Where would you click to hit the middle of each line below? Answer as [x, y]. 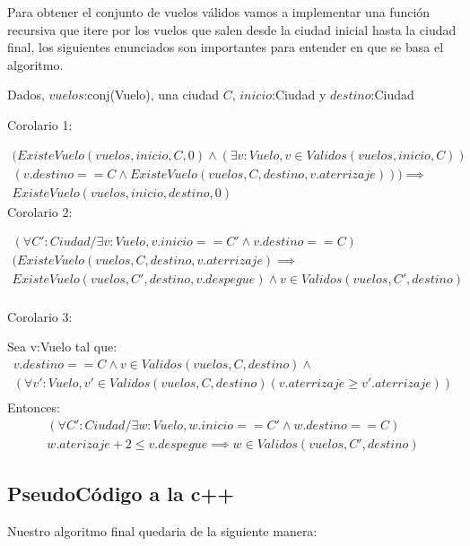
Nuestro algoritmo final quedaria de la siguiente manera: [162, 531]
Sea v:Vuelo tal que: [62, 347]
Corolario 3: [40, 316]
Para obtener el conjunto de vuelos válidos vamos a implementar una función [219, 12]
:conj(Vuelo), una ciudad [152, 95]
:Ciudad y [299, 95]
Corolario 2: [40, 211]
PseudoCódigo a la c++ [121, 494]
